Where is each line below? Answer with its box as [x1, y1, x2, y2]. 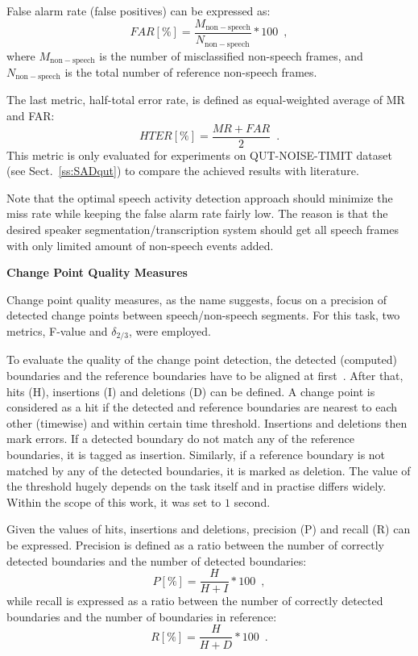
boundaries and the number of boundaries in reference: [6, 608, 277, 625]
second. [234, 493, 271, 510]
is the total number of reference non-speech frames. [64, 63, 317, 80]
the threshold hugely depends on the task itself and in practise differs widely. [6, 478, 387, 495]
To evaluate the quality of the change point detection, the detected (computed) [6, 351, 397, 368]
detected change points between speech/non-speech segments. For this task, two [6, 307, 400, 324]
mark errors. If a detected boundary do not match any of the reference [6, 430, 355, 447]
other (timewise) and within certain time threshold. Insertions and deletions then [6, 414, 408, 431]
